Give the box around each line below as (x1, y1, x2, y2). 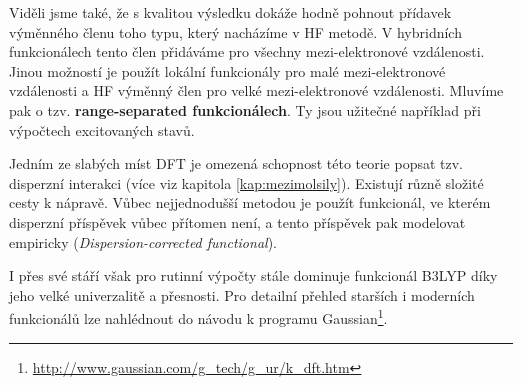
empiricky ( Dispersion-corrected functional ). (9, 231, 277, 252)
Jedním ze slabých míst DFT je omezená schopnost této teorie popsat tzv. (9, 153, 463, 174)
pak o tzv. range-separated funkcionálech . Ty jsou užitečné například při (9, 99, 481, 120)
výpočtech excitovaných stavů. (9, 119, 195, 140)
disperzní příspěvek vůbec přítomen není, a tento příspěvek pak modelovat (9, 211, 466, 232)
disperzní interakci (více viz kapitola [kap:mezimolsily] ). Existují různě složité (9, 172, 484, 193)
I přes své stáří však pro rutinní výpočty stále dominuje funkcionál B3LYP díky (9, 265, 498, 286)
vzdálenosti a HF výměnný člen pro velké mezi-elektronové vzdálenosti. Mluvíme (9, 80, 504, 101)
